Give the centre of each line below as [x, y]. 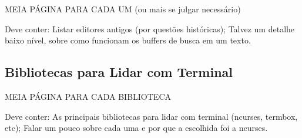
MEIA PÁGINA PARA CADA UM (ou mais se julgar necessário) [123, 9]
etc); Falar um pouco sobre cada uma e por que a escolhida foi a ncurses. [136, 128]
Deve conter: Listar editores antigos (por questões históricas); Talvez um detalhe [150, 28]
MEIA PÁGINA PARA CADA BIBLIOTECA [88, 96]
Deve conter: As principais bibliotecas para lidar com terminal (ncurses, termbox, [151, 116]
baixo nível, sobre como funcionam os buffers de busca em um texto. [128, 40]
